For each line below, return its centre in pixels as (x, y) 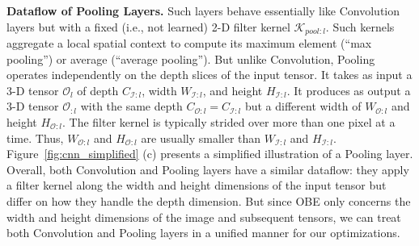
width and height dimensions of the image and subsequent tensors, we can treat (204, 217)
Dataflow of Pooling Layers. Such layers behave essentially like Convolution (203, 10)
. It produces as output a (349, 90)
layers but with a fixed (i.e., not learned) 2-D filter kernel (148, 26)
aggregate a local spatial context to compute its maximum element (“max (189, 43)
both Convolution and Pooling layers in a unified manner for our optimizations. (203, 233)
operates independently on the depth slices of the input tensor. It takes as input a (209, 75)
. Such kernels (360, 26)
